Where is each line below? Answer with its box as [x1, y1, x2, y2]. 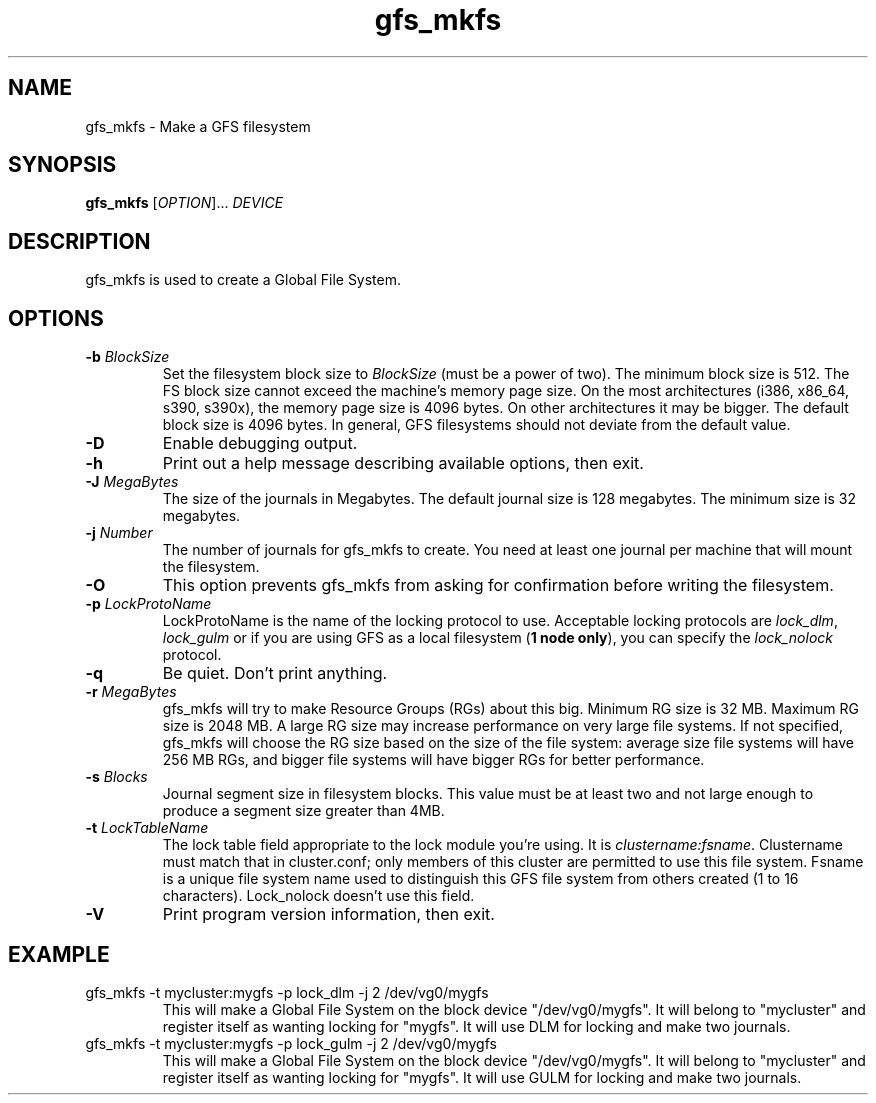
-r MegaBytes [85, 683, 177, 701]
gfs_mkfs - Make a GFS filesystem [85, 117, 311, 135]
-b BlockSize [85, 348, 170, 366]
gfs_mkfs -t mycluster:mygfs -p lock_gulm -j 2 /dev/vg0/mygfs [85, 1034, 497, 1052]
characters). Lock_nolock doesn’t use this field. [162, 887, 475, 905]
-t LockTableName [85, 819, 209, 837]
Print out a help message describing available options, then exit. [162, 453, 644, 474]
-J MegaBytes [85, 473, 179, 491]
